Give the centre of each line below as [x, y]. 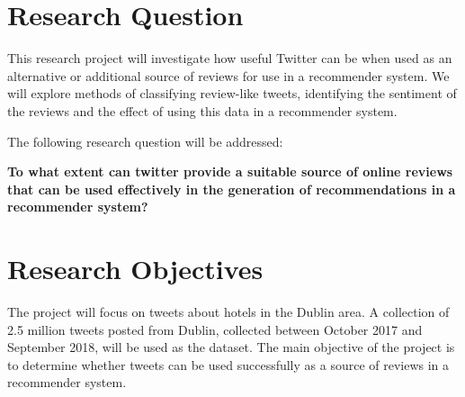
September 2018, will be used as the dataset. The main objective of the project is [231, 347]
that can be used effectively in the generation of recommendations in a [232, 189]
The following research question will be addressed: [145, 141]
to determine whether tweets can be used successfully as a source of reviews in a [228, 364]
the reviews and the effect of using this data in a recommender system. [202, 110]
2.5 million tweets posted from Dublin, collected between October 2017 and [215, 329]
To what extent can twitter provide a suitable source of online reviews [230, 171]
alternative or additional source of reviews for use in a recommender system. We [228, 75]
